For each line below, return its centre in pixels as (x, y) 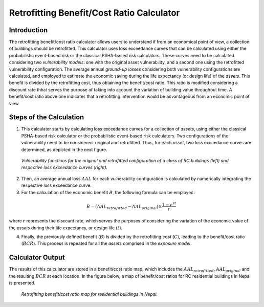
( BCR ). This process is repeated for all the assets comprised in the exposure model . (106, 243)
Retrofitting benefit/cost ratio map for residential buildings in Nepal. (89, 294)
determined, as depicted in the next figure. (64, 150)
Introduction (28, 30)
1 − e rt (169, 204)
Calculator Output (37, 257)
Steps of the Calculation (46, 117)
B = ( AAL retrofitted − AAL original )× (124, 207)
